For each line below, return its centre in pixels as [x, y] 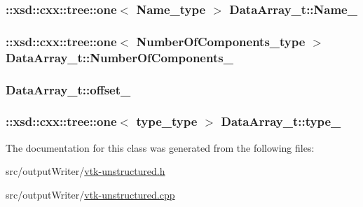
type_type [167, 121]
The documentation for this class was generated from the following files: [160, 147]
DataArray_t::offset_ [68, 89]
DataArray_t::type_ [281, 121]
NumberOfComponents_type [221, 41]
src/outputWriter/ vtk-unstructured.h [85, 171]
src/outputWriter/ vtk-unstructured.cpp [90, 194]
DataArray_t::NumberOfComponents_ [119, 57]
